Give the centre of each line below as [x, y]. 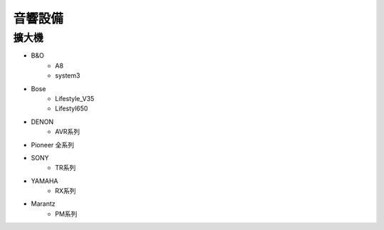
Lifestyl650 [71, 109]
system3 [68, 75]
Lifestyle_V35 [75, 98]
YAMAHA [44, 181]
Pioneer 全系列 [53, 145]
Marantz [43, 204]
